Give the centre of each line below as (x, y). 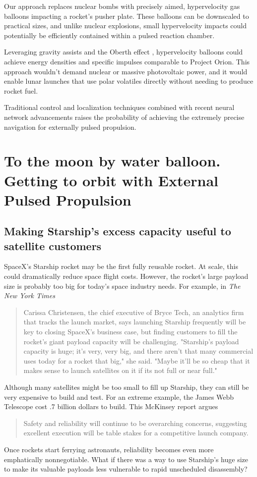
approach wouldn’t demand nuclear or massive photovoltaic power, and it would (126, 71)
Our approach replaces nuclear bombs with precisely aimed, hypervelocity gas (122, 6)
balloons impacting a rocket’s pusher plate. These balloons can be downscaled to (127, 16)
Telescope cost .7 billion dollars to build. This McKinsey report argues (111, 406)
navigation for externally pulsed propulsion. (70, 127)
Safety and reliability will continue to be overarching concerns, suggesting (135, 423)
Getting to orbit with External (111, 180)
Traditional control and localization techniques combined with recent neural (119, 107)
